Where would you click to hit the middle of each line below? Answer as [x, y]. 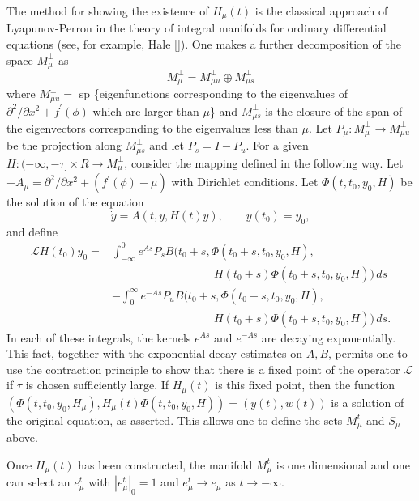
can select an [38, 482]
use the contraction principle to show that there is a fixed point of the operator [203, 369]
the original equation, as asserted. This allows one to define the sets [175, 420]
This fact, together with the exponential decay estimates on [155, 353]
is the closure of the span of [334, 110]
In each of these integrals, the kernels [99, 337]
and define [32, 231]
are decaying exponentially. [329, 337]
